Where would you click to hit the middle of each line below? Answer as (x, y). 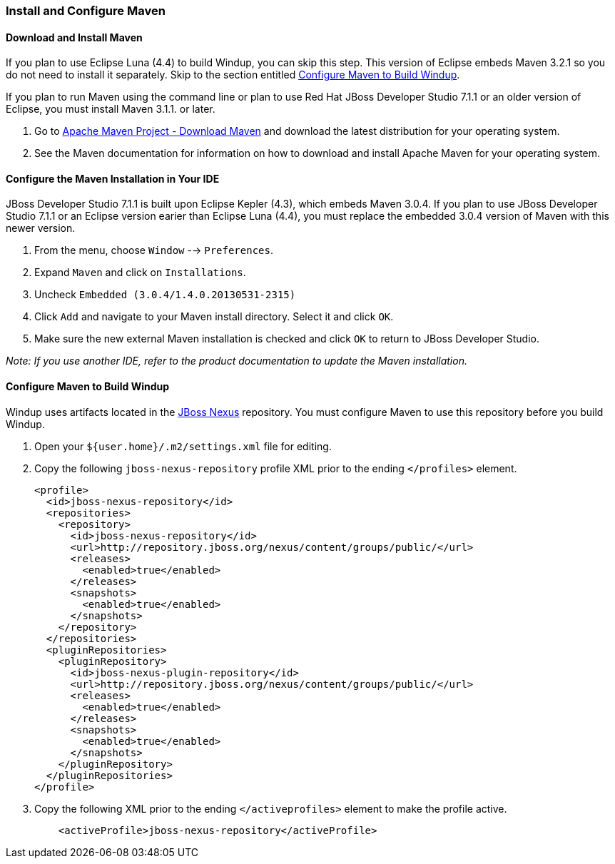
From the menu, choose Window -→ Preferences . (154, 250)
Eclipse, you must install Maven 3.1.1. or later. (111, 109)
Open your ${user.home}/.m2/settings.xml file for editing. (183, 446)
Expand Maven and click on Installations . (140, 273)
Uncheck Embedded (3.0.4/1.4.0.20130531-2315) (165, 295)
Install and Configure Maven (86, 11)
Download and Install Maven (74, 37)
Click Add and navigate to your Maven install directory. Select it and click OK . (214, 317)
